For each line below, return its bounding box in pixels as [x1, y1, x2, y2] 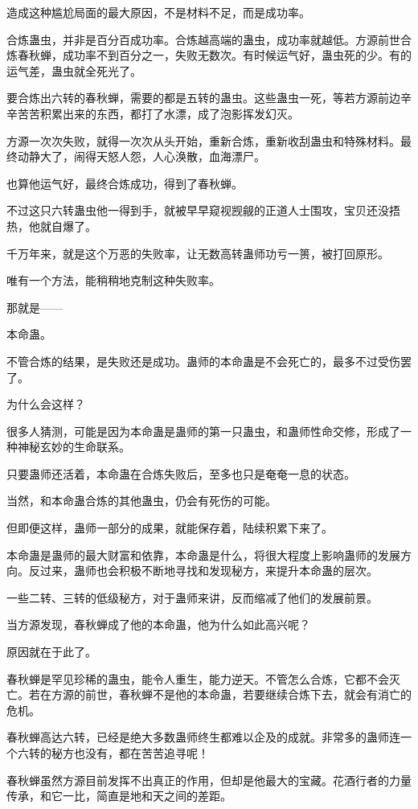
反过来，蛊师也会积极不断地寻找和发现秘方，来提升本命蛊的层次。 [28, 562, 378, 579]
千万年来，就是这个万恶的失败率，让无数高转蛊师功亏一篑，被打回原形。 [6, 244, 389, 261]
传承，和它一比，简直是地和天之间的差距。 [6, 787, 232, 804]
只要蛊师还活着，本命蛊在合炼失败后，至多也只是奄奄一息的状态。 [6, 465, 355, 482]
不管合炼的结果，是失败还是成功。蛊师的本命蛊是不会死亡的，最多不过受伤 [6, 352, 400, 369]
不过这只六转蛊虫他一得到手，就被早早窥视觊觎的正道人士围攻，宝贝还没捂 [6, 202, 400, 219]
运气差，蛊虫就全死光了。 [6, 62, 141, 79]
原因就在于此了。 [6, 643, 96, 660]
